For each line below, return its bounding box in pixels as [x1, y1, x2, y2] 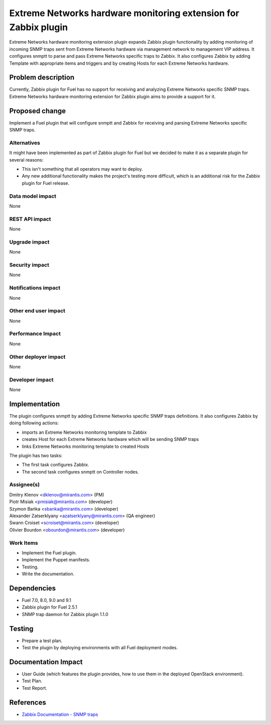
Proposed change [9, 106, 66, 115]
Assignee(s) [9, 481, 40, 488]
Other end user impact [9, 307, 65, 314]
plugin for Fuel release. [22, 180, 70, 186]
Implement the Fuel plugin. [22, 550, 77, 556]
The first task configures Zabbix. [22, 462, 90, 468]
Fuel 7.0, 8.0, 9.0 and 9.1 [22, 597, 71, 603]
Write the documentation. [22, 571, 75, 577]
